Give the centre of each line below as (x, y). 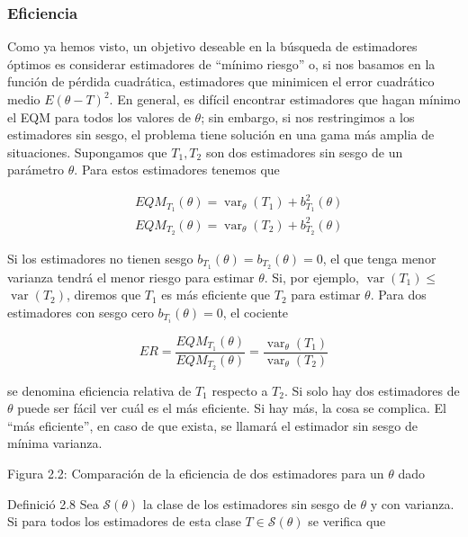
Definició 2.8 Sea (53, 503)
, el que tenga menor (379, 258)
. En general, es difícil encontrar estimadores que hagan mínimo (285, 99)
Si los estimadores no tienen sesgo (100, 258)
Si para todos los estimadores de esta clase (124, 521)
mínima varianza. (55, 443)
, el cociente (256, 312)
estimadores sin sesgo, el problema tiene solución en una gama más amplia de (221, 134)
